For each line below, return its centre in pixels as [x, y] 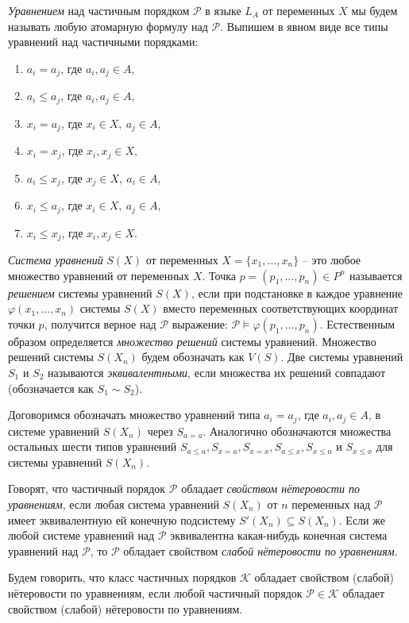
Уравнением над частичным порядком [99, 10]
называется [376, 275]
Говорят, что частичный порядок [87, 488]
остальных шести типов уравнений [93, 446]
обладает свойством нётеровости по [270, 488]
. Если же [362, 519]
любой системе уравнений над [81, 535]
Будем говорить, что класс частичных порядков [122, 577]
